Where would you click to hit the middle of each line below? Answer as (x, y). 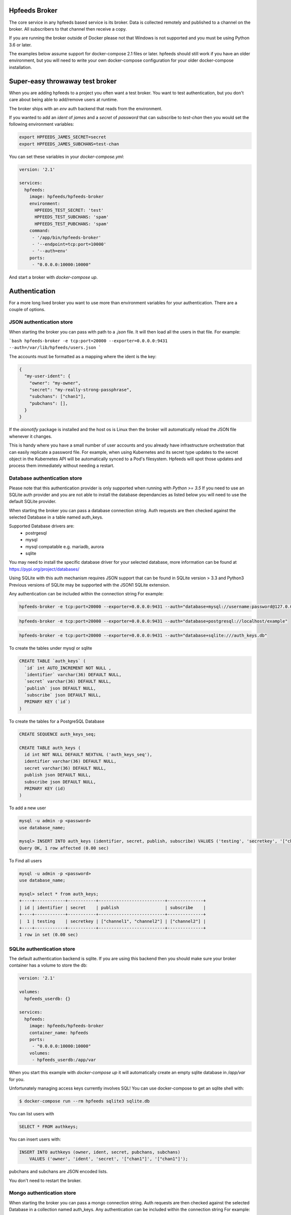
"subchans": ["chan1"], (57, 397)
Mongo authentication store (42, 1193)
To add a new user (27, 808)
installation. (20, 67)
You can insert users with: (35, 1139)
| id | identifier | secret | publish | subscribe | (113, 907)
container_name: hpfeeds (59, 1033)
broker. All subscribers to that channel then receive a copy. (68, 29)
